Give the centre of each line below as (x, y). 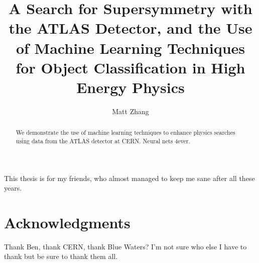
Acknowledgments (67, 222)
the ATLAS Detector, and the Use (131, 28)
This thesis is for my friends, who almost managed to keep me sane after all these (129, 178)
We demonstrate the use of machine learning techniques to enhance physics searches (125, 133)
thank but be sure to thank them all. (61, 256)
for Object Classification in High (131, 67)
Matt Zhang (131, 111)
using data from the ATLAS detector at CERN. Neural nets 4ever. (103, 141)
